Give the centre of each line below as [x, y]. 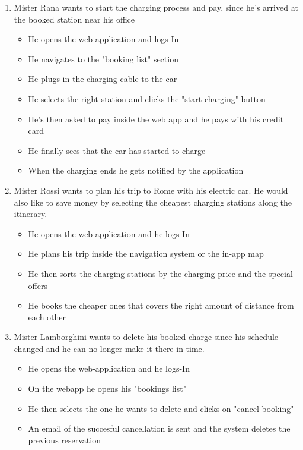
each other [47, 317]
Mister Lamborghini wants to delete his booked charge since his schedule [146, 337]
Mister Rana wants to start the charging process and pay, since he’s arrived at [156, 7]
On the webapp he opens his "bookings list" [107, 388]
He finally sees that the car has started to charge [117, 150]
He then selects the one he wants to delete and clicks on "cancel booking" [161, 408]
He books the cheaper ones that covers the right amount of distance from [161, 305]
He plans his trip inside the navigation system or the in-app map [146, 254]
